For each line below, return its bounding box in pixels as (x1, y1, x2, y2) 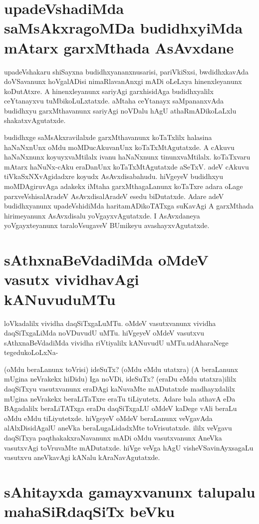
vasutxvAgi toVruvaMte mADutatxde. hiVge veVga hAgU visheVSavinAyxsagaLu (4, 442, 254, 452)
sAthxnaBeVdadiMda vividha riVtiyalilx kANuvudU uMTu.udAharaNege (4, 337, 229, 347)
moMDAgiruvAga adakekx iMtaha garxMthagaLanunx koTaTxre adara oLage (4, 181, 243, 191)
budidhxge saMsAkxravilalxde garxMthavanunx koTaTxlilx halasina (4, 132, 212, 142)
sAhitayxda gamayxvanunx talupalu (4, 481, 256, 501)
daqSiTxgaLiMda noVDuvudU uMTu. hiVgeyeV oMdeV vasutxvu (4, 327, 205, 338)
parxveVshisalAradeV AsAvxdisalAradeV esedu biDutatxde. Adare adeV (4, 190, 224, 201)
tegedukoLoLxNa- (4, 347, 58, 357)
